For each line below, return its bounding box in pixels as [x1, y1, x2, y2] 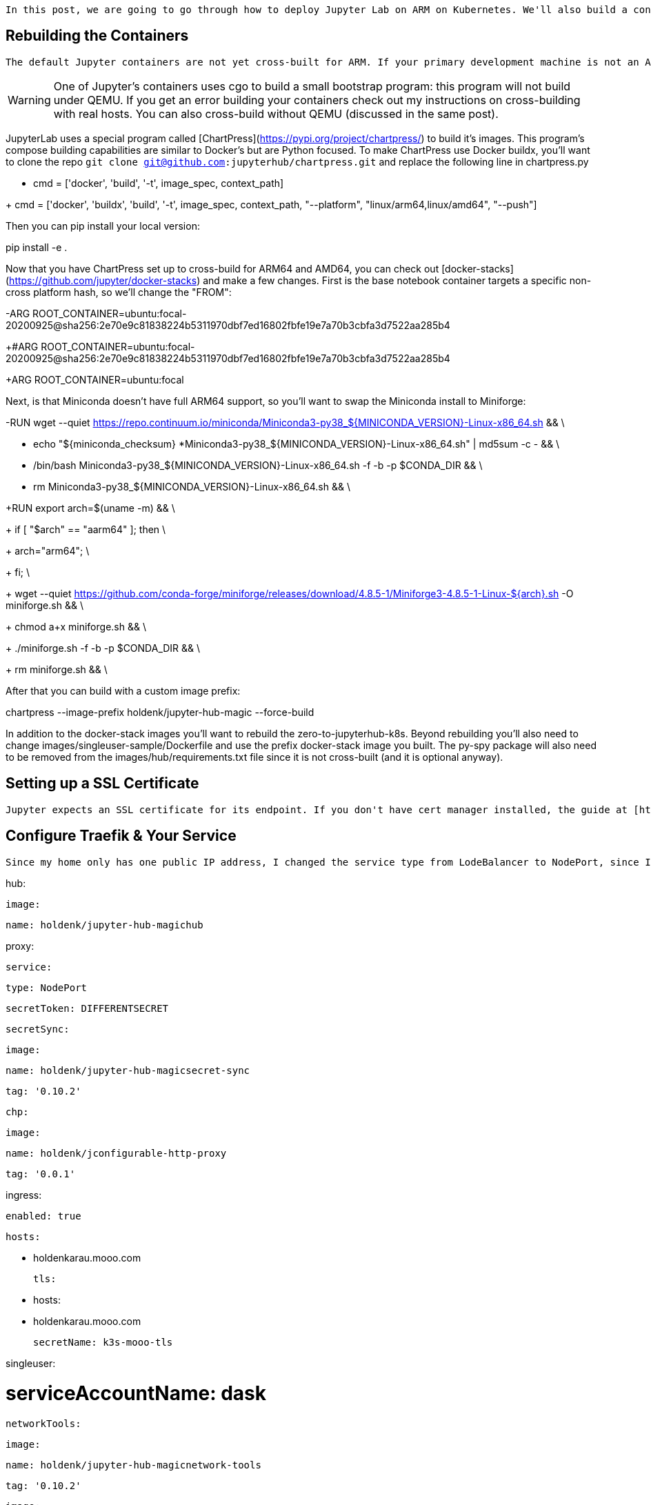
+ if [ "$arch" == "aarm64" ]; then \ [6, 523, 166, 535]
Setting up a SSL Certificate [6, 775, 199, 793]
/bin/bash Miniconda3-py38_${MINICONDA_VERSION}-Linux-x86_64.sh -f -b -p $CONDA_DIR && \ [33, 459, 483, 471]
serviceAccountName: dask [6, 1382, 266, 1406]
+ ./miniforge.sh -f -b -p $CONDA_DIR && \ [6, 641, 201, 654]
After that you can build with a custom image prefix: [6, 684, 241, 697]
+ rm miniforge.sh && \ [6, 663, 108, 675]
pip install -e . [6, 241, 68, 253]
